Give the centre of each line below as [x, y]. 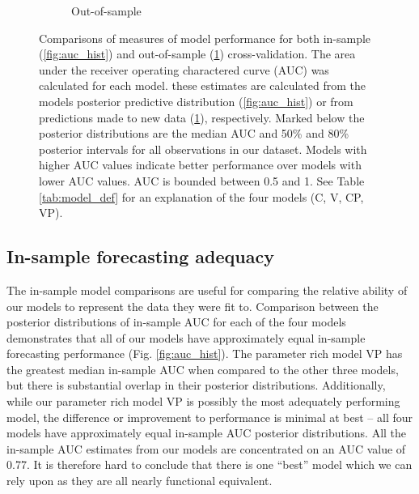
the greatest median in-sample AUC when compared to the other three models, [203, 369]
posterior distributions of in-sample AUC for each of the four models [176, 322]
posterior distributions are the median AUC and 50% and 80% [194, 133]
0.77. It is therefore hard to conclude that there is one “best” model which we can [209, 464]
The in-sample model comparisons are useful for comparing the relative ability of [207, 290]
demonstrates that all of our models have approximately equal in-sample [186, 337]
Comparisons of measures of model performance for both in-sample [205, 38]
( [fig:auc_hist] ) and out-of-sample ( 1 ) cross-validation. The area [197, 54]
